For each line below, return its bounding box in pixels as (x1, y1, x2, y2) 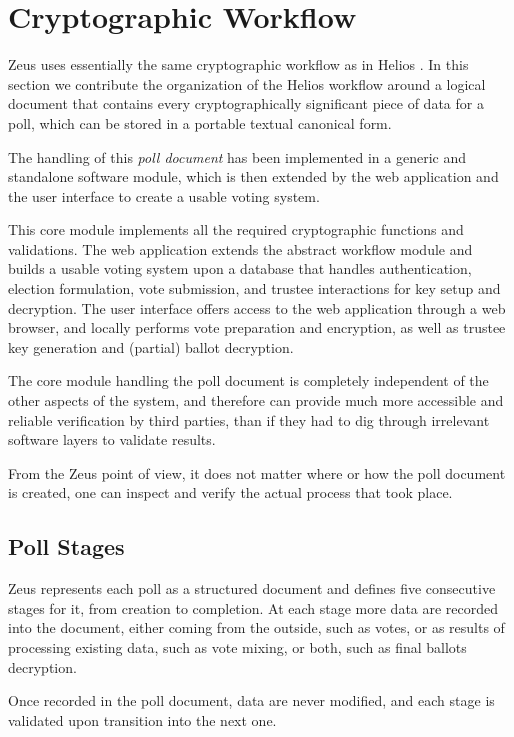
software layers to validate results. (8, 429, 216, 450)
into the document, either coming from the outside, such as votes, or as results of (8, 617, 505, 638)
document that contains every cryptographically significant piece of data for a (8, 93, 484, 114)
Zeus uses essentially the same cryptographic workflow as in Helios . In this (8, 54, 469, 75)
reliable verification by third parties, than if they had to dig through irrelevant (8, 409, 490, 430)
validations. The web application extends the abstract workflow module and (8, 238, 473, 259)
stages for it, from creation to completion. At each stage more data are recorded (8, 597, 499, 618)
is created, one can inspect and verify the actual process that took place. (8, 482, 453, 503)
